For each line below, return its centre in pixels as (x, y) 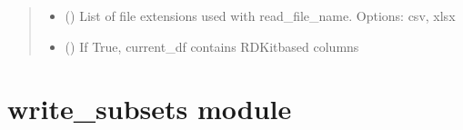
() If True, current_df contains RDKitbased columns (212, 46)
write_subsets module (150, 109)
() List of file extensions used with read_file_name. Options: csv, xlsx (260, 15)
